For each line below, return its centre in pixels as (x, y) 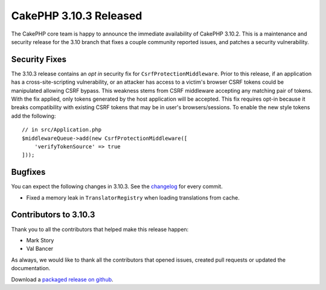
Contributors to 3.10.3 (53, 215)
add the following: (34, 116)
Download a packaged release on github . (62, 279)
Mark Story (40, 240)
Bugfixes (28, 172)
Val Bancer (40, 249)
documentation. (31, 268)
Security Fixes (39, 59)
